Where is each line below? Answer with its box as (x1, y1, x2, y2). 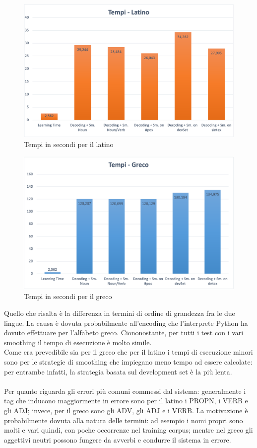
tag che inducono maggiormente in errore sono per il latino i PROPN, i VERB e (4, 395, 248, 406)
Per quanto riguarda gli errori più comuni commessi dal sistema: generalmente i (4, 385, 246, 396)
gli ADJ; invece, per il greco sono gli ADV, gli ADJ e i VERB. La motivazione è (4, 405, 248, 415)
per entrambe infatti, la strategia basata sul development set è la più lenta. (4, 366, 232, 376)
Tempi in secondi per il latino (24, 139, 114, 149)
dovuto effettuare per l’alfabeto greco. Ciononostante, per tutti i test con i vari (4, 327, 244, 338)
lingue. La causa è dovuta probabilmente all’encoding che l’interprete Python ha (4, 317, 248, 328)
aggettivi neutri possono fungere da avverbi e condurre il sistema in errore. (4, 434, 231, 445)
